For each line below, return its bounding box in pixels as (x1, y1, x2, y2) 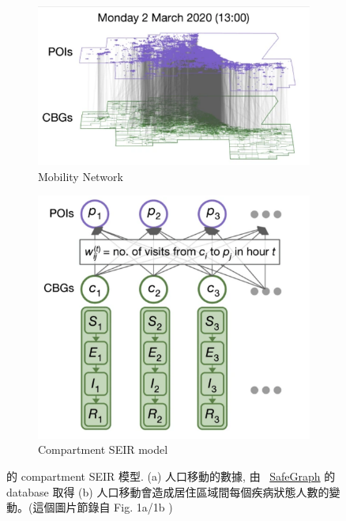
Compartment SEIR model (38, 441, 168, 458)
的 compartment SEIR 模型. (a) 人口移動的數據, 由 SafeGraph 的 (6, 468, 336, 485)
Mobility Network (38, 168, 123, 184)
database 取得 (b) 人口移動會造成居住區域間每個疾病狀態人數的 (6, 483, 329, 500)
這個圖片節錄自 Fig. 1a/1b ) (32, 499, 173, 515)
